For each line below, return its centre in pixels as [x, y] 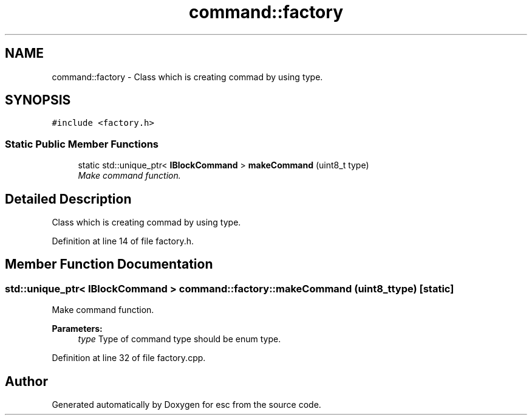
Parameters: [77, 329]
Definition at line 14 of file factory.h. [123, 241]
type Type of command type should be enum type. [179, 339]
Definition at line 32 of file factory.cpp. [129, 358]
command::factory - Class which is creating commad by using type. [187, 77]
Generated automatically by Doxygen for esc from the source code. [186, 405]
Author [26, 381]
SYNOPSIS [38, 100]
